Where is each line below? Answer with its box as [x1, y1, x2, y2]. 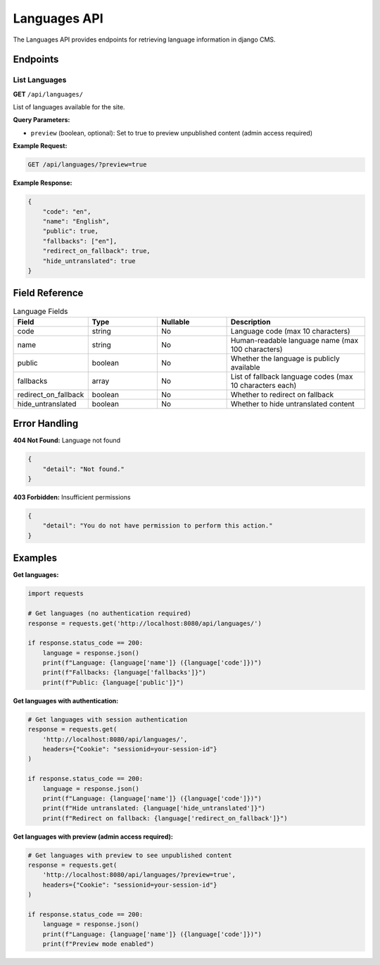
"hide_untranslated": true [42, 257, 137, 265]
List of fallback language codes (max [230, 371, 353, 381]
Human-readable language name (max [230, 335, 359, 345]
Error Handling [13, 418, 79, 430]
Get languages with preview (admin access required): [13, 832, 174, 841]
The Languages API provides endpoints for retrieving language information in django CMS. [13, 35, 276, 44]
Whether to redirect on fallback [230, 389, 334, 399]
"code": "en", [42, 207, 91, 215]
